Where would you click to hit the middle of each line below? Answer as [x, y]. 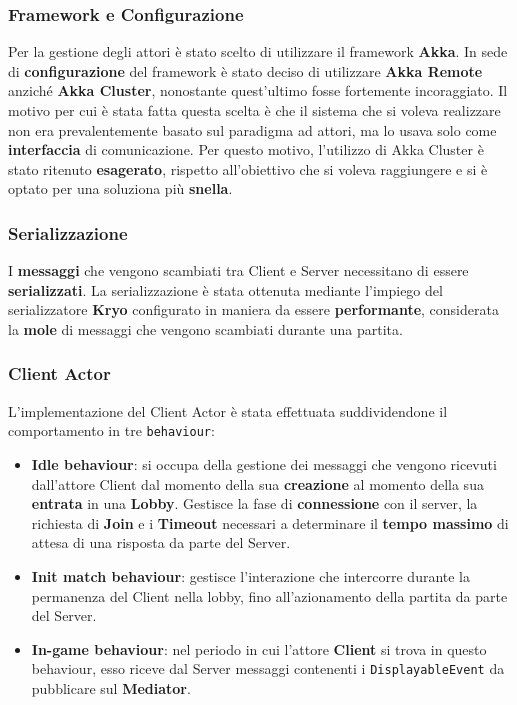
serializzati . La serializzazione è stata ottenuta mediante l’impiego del [225, 289]
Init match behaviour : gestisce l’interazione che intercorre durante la [251, 576]
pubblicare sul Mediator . [111, 688]
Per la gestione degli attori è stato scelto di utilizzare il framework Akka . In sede [258, 51]
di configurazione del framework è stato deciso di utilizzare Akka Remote [245, 70]
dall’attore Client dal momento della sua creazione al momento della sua [257, 483]
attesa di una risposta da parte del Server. [161, 542]
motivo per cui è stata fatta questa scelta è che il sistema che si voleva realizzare [254, 110]
